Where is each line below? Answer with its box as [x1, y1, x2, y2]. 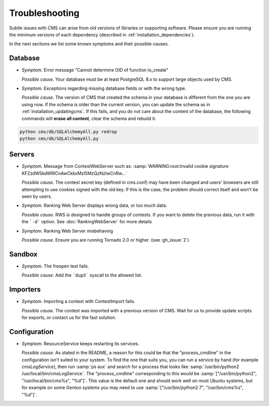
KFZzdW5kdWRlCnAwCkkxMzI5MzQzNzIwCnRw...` [21, 170, 128, 176]
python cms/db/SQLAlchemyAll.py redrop [19, 129, 117, 135]
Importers [9, 285, 41, 294]
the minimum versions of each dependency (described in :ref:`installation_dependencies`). [9, 31, 195, 37]
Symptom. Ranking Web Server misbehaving [21, 228, 113, 234]
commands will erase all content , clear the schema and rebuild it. [21, 115, 156, 122]
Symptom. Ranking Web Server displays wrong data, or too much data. [21, 202, 167, 209]
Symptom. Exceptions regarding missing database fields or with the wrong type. [21, 85, 186, 92]
